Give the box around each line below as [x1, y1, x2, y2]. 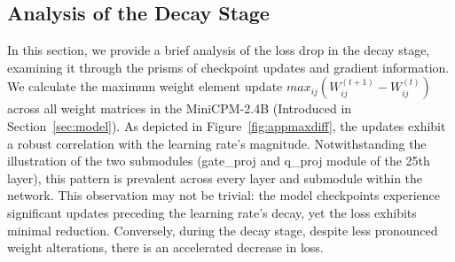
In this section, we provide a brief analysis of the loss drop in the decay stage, [7, 41, 430, 59]
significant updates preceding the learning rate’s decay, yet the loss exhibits [7, 203, 417, 221]
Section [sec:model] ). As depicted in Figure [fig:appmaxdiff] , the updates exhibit [7, 116, 446, 135]
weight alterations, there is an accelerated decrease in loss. [7, 238, 324, 257]
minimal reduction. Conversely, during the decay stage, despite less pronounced [7, 220, 438, 239]
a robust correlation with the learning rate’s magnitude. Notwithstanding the [7, 134, 427, 152]
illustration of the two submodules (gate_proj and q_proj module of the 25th [7, 151, 430, 170]
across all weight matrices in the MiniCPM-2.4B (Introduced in [7, 99, 352, 118]
